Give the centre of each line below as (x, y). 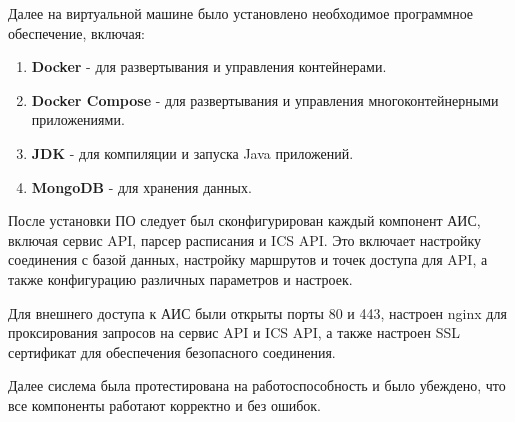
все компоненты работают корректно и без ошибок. (165, 404)
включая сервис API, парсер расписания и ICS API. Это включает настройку (245, 239)
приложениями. (78, 119)
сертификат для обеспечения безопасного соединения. (172, 351)
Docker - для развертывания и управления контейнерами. (209, 66)
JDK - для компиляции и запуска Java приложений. (192, 152)
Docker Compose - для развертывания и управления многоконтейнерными (265, 99)
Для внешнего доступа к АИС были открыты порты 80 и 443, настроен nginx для (257, 312)
